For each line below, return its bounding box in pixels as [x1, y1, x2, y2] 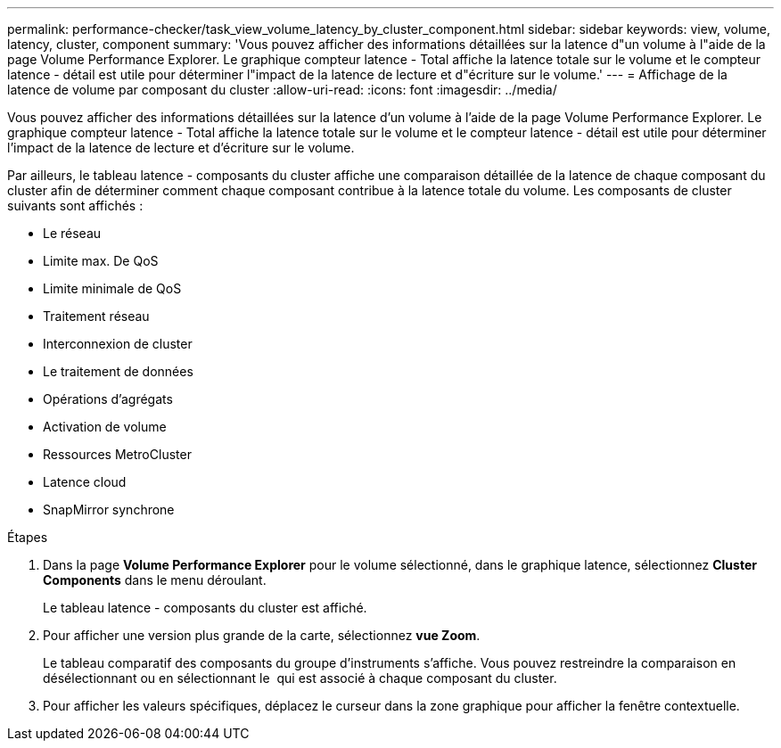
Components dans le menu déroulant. [43, 572, 267, 588]
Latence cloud [43, 474, 127, 489]
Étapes [7, 530, 48, 545]
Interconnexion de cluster [43, 336, 193, 351]
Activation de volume [43, 419, 167, 434]
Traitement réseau [43, 308, 150, 324]
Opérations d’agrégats [43, 391, 173, 407]
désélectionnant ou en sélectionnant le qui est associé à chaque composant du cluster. [43, 670, 557, 686]
